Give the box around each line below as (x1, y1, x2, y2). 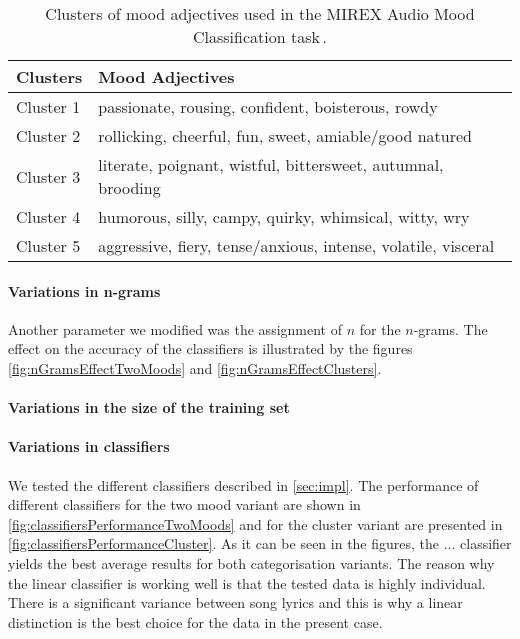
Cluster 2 (16, 124, 81, 147)
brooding (98, 176, 161, 199)
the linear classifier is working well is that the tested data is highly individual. (8, 572, 486, 593)
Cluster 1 (16, 95, 81, 118)
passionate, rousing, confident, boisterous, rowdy (98, 95, 438, 118)
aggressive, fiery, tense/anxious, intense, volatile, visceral (98, 234, 495, 257)
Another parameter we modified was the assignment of (8, 318, 342, 339)
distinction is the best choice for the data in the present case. (8, 611, 383, 632)
